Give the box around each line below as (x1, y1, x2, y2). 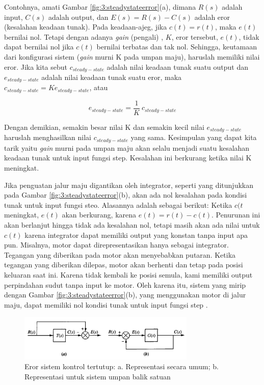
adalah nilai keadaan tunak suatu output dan (107, 61, 248, 72)
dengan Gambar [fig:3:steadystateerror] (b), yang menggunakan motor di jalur (4, 289, 246, 300)
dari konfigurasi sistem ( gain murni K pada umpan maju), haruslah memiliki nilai (4, 51, 260, 62)
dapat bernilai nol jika (4, 41, 74, 52)
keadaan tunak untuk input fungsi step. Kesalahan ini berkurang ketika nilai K (4, 152, 252, 163)
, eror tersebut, (171, 31, 218, 42)
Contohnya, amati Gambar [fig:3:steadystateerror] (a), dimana (4, 2, 196, 12)
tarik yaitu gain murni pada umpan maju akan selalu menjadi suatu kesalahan (4, 142, 250, 153)
